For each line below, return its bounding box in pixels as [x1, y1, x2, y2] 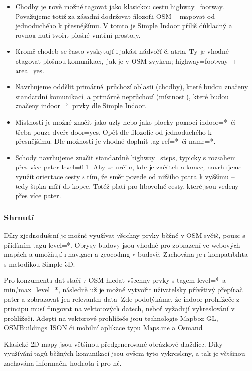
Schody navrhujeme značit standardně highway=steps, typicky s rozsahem [15, 152, 236, 162]
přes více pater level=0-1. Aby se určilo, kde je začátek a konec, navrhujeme [15, 162, 242, 172]
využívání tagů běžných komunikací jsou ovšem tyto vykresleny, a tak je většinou [4, 348, 245, 358]
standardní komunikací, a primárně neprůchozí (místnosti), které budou [15, 91, 229, 101]
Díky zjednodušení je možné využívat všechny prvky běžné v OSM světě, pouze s [4, 230, 245, 240]
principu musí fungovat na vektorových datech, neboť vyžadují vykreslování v [4, 304, 235, 314]
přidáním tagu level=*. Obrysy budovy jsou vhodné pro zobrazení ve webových [4, 239, 240, 250]
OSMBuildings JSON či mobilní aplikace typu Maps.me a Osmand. [4, 322, 204, 333]
